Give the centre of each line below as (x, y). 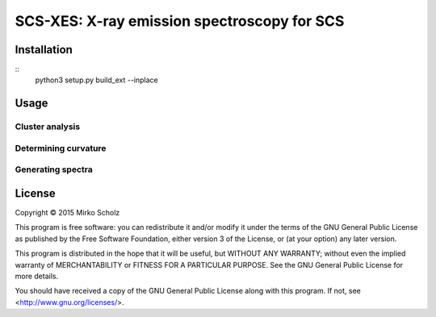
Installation (44, 50)
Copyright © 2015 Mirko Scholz (67, 213)
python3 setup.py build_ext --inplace (96, 80)
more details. (37, 276)
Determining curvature (61, 148)
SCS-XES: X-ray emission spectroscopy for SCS (180, 21)
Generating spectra (54, 169)
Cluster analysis (48, 127)
